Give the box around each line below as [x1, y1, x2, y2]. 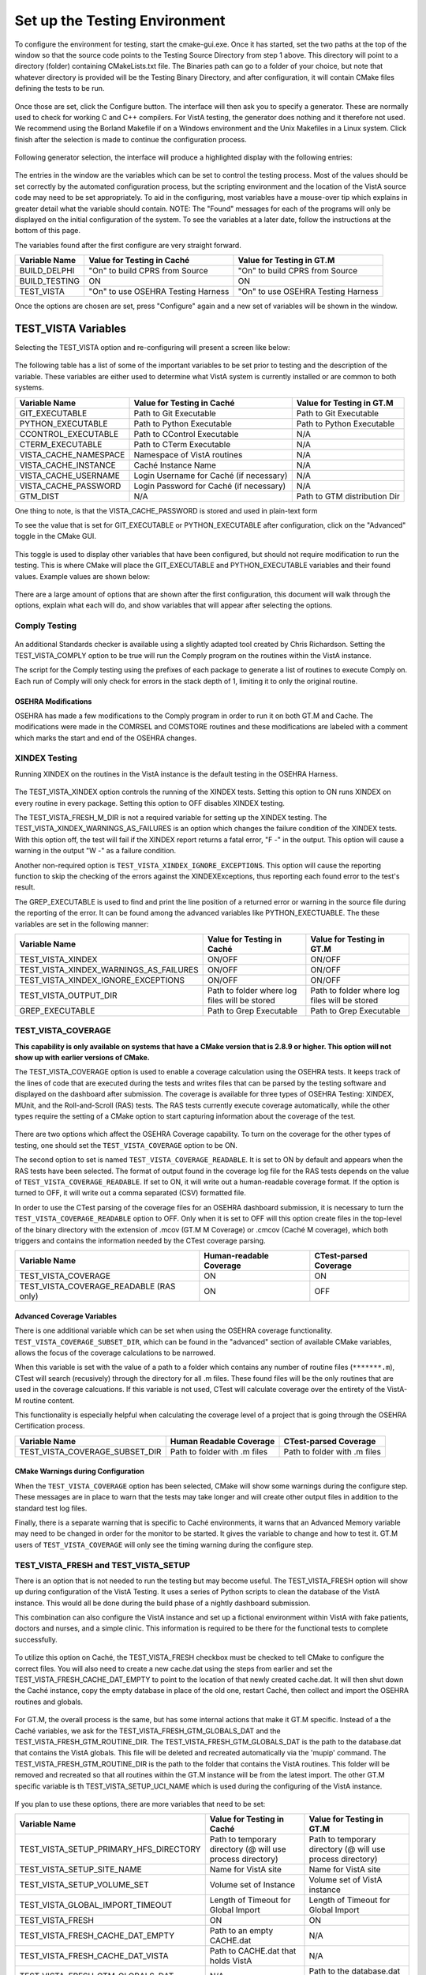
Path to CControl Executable [133, 428, 239, 439]
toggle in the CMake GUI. [14, 532, 96, 541]
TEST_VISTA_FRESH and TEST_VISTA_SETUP [14, 1559, 191, 1571]
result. [14, 882, 35, 892]
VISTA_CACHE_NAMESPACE [19, 449, 125, 460]
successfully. [14, 1635, 58, 1644]
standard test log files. [14, 1503, 88, 1513]
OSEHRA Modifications [14, 696, 92, 706]
